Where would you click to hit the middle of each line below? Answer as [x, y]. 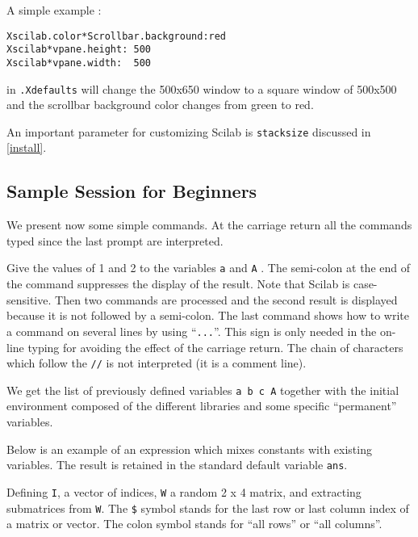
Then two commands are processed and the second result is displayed [226, 299]
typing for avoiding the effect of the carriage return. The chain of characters [215, 347]
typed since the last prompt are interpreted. [115, 240]
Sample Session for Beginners [132, 191]
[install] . [27, 147]
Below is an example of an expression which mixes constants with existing [189, 449]
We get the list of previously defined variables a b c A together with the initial [203, 390]
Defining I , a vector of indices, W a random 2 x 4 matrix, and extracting [184, 491]
